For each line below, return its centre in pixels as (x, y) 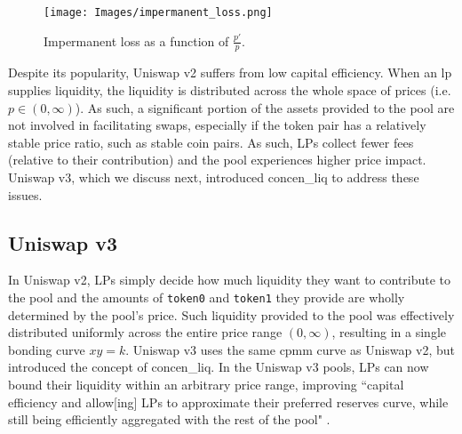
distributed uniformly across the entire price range (145, 332)
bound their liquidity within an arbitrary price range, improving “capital (206, 385)
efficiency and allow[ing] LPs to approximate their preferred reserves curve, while (228, 402)
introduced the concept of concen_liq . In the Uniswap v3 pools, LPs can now (219, 367)
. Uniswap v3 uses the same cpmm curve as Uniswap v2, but (290, 349)
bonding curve (47, 349)
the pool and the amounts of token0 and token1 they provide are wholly (207, 297)
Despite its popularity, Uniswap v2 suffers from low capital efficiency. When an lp (230, 72)
